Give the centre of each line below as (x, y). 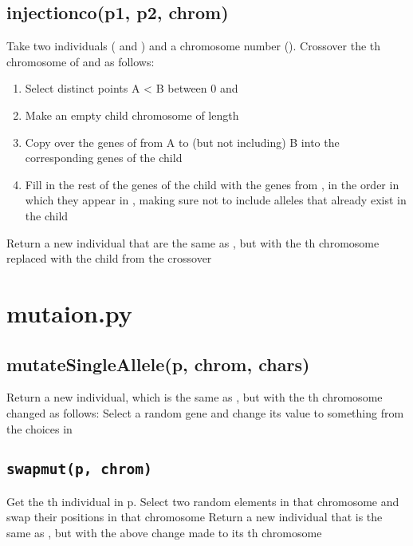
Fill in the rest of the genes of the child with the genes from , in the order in (212, 184)
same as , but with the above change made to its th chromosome (164, 533)
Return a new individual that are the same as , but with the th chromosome (193, 242)
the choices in (39, 428)
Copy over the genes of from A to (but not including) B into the (182, 142)
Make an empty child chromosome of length (132, 115)
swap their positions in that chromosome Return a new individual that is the (195, 517)
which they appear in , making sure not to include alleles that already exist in (216, 200)
